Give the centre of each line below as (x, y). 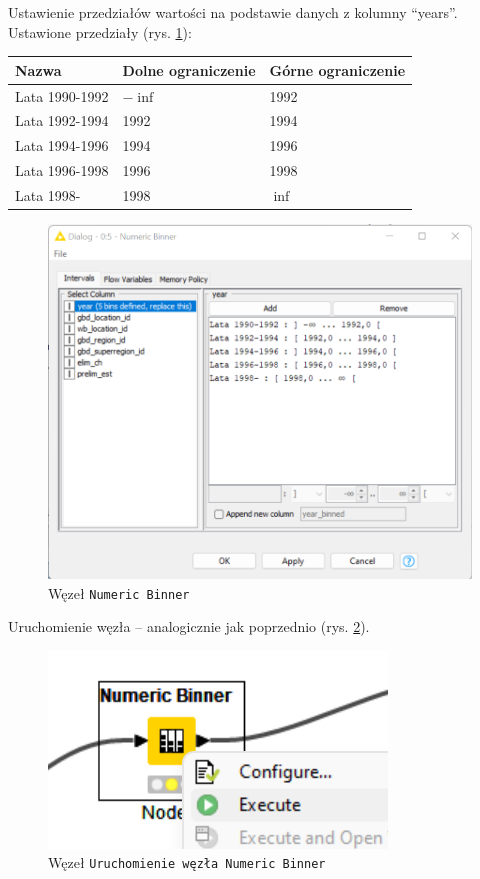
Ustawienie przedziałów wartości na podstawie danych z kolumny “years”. (233, 12)
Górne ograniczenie (337, 69)
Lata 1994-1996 (62, 145)
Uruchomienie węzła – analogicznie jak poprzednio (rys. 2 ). (189, 626)
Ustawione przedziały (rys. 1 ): (100, 31)
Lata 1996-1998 (62, 170)
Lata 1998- (48, 194)
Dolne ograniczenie (189, 69)
